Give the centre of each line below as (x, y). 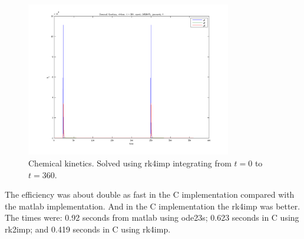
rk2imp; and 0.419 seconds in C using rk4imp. (88, 229)
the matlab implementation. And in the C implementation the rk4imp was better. (153, 206)
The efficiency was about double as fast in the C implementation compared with (150, 194)
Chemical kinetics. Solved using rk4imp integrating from (130, 163)
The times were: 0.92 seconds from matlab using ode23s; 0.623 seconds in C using (152, 217)
